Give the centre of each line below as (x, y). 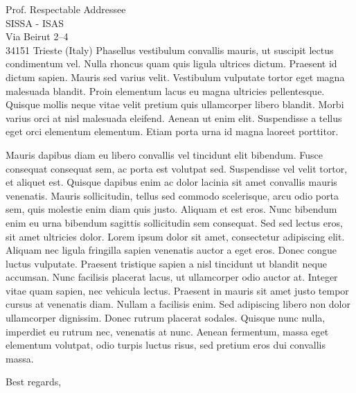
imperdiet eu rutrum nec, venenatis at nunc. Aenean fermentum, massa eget (167, 331)
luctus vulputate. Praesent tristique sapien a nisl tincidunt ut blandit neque (166, 263)
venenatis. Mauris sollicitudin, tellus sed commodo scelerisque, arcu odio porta (172, 195)
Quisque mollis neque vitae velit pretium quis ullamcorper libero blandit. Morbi (175, 104)
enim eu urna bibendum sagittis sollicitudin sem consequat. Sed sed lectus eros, (174, 222)
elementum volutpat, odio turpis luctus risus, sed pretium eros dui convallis (166, 345)
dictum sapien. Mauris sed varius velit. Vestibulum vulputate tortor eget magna (175, 77)
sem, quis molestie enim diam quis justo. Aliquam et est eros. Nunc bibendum (171, 209)
